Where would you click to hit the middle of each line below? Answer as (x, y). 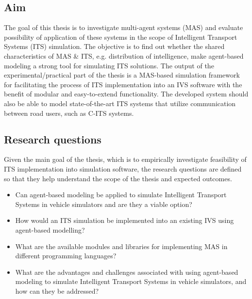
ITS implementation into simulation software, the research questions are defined (123, 168)
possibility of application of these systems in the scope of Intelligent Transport (121, 37)
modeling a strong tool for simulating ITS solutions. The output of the (109, 65)
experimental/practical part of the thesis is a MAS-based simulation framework (122, 75)
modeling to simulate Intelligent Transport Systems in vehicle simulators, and (131, 281)
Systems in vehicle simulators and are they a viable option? (104, 204)
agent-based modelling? (50, 229)
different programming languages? (66, 256)
